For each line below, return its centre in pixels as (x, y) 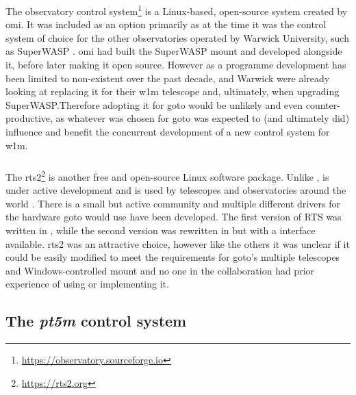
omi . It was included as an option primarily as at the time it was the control (166, 24)
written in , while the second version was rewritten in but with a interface (161, 230)
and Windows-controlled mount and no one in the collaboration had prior (160, 270)
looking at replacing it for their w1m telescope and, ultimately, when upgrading (173, 91)
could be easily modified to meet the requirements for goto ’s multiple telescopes (173, 257)
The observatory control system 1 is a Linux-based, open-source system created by (177, 10)
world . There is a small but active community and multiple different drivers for (173, 203)
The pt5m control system (96, 321)
